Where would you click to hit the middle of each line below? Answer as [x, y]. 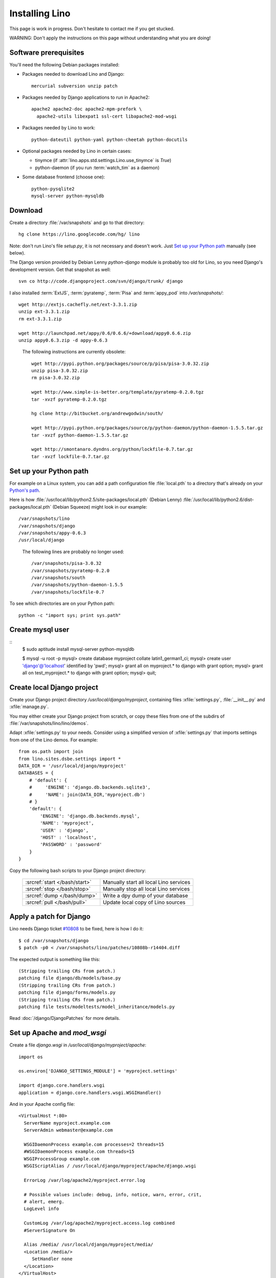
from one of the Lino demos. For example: [54, 740]
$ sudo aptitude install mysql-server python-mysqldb [78, 649]
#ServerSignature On [50, 1230]
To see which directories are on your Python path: [62, 604]
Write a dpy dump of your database [146, 896]
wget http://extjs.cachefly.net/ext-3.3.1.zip [78, 304]
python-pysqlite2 [53, 189]
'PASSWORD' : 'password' [71, 845]
